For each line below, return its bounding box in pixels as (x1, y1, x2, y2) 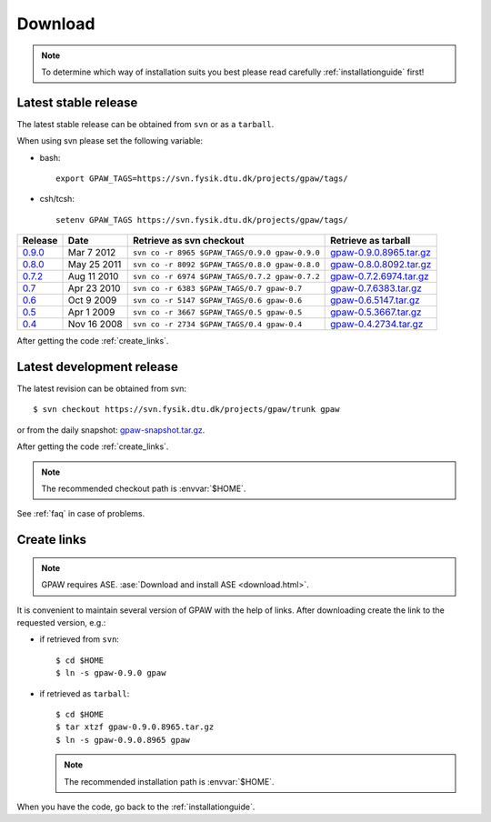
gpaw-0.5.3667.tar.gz (330, 306, 422, 318)
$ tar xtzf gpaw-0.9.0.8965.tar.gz (55, 722, 215, 732)
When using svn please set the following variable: (16, 135, 204, 146)
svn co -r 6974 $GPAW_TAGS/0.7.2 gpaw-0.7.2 (132, 271, 320, 281)
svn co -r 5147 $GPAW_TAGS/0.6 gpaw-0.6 (132, 296, 303, 305)
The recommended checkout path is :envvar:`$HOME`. (41, 483, 246, 495)
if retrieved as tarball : (39, 687, 130, 699)
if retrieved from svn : (39, 634, 120, 645)
